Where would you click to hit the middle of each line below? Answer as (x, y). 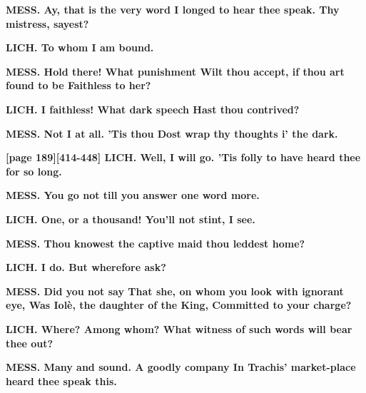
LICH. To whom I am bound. (80, 47)
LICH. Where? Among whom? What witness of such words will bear (179, 328)
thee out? (30, 343)
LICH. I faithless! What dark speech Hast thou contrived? (153, 109)
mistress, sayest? (47, 23)
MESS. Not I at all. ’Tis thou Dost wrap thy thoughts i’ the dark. (172, 133)
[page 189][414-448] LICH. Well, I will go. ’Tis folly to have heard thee (183, 157)
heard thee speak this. (61, 381)
